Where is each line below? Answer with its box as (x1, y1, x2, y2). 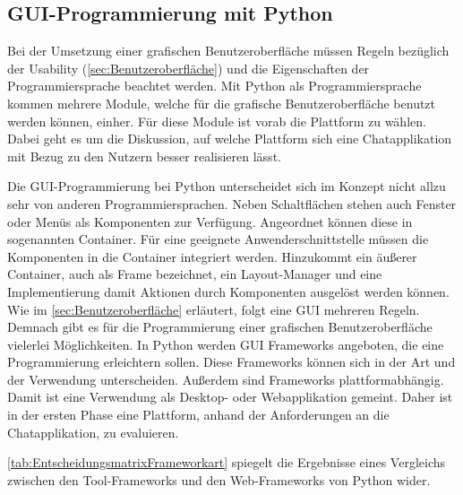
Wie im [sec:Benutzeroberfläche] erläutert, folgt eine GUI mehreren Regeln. (7, 300, 420, 318)
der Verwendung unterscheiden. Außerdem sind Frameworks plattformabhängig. (7, 369, 444, 388)
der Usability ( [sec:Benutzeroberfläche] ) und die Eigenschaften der (7, 58, 370, 77)
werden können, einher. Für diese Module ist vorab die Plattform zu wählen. (7, 111, 426, 130)
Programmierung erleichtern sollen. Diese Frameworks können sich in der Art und (7, 352, 456, 371)
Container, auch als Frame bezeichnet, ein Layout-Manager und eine (7, 265, 382, 283)
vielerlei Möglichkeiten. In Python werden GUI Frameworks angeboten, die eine (7, 334, 444, 353)
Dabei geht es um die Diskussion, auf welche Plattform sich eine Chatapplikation (7, 129, 452, 148)
